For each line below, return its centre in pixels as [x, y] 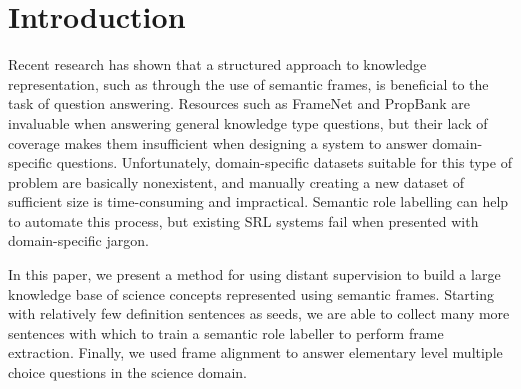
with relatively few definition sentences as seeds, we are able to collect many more [259, 313]
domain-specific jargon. [78, 240]
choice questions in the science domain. [127, 372]
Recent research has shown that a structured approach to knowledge [217, 64]
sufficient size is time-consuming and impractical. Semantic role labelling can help [258, 201]
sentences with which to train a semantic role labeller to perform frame [226, 332]
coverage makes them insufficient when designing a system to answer [218, 142]
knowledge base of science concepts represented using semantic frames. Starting [251, 293]
